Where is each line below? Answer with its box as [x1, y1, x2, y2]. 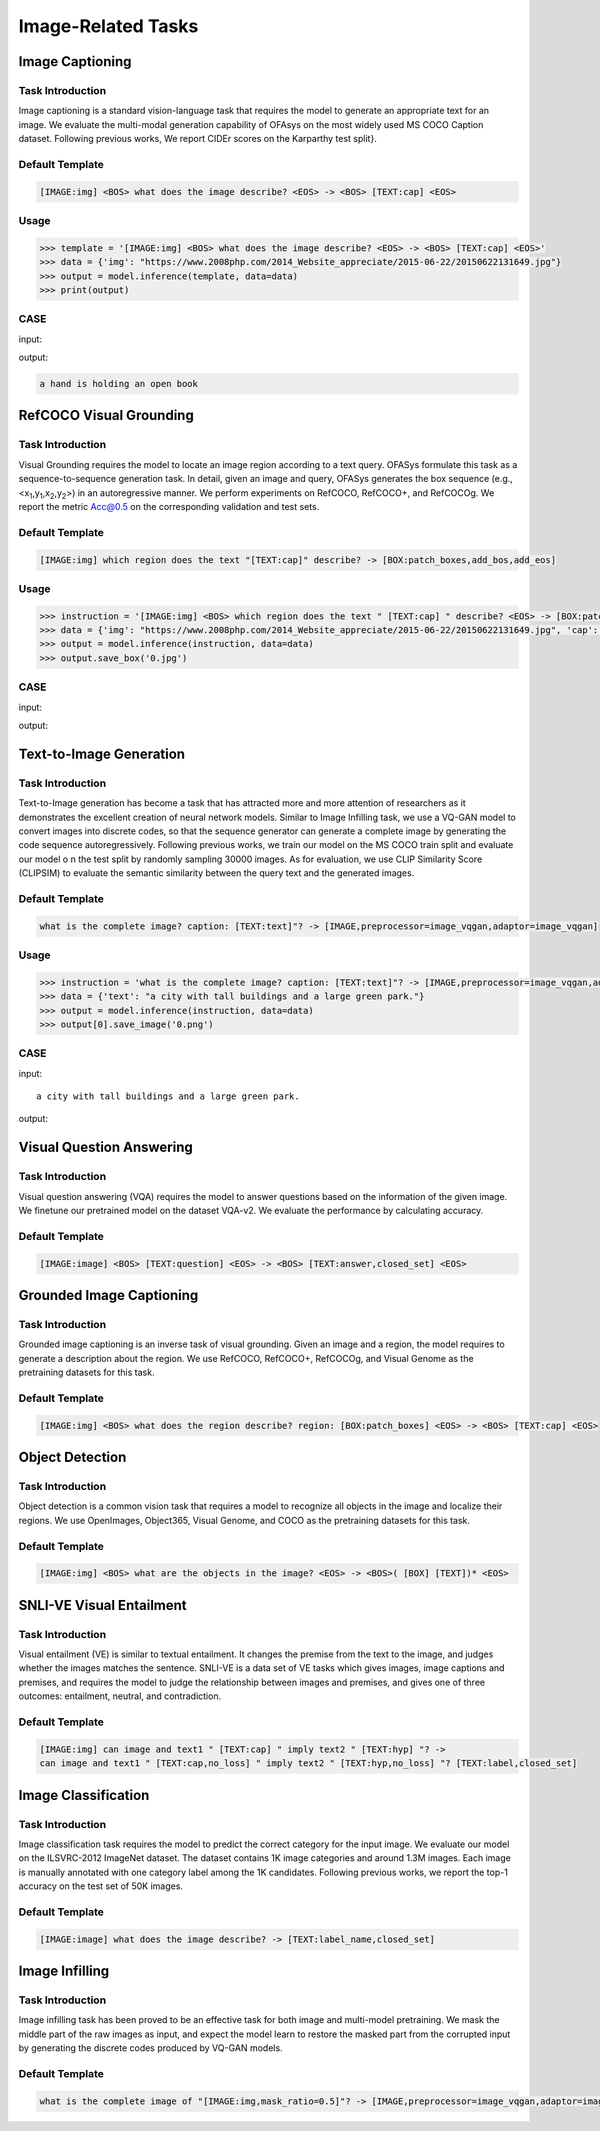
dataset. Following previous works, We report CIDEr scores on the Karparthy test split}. [18, 133, 377, 145]
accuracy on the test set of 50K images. [18, 1880, 184, 1892]
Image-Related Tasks [18, 15, 199, 37]
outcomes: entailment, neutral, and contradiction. [18, 1690, 222, 1702]
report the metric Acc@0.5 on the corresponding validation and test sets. [18, 500, 320, 512]
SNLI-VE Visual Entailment [18, 1596, 187, 1614]
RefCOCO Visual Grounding [18, 407, 194, 424]
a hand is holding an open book [39, 378, 199, 390]
